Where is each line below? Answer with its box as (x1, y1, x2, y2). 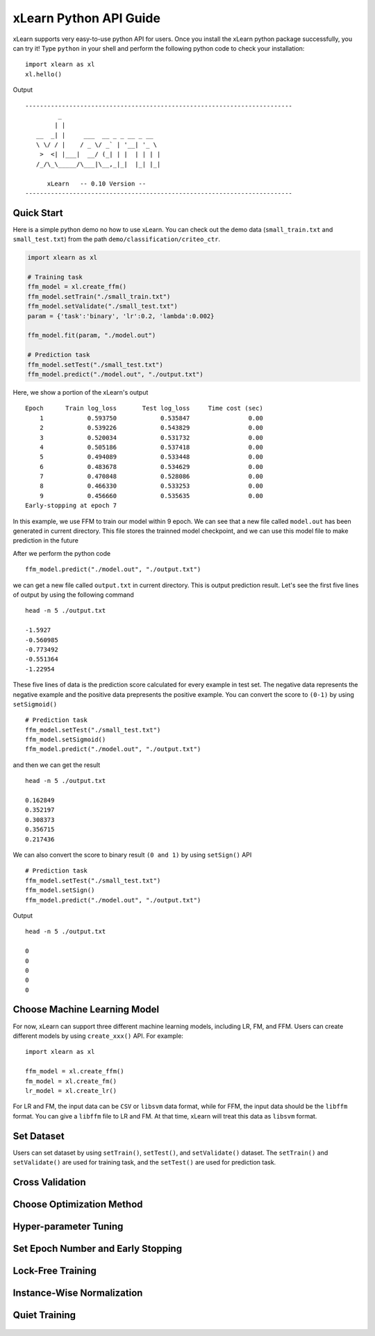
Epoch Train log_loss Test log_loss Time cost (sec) (25, 404, 263, 413)
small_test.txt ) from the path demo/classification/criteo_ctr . (12, 235, 221, 243)
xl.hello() (25, 70, 62, 78)
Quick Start (12, 207, 63, 219)
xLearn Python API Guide (12, 10, 161, 26)
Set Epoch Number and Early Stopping (12, 1242, 183, 1254)
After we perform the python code (12, 549, 111, 557)
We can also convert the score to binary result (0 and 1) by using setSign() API (12, 850, 252, 859)
